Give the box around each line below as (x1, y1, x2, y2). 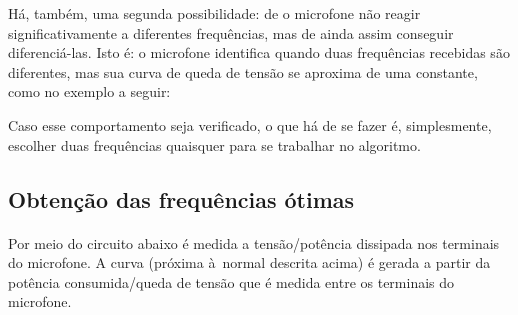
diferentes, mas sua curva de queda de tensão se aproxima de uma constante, (8, 61, 478, 82)
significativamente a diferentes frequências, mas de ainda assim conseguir (8, 22, 454, 43)
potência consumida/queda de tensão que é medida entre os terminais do (8, 271, 455, 292)
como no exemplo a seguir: (8, 81, 171, 102)
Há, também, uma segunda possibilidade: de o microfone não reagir (8, 3, 421, 23)
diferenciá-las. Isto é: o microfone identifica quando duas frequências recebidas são (8, 42, 510, 63)
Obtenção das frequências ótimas (8, 183, 355, 214)
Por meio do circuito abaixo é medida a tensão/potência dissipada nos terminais (8, 232, 500, 253)
